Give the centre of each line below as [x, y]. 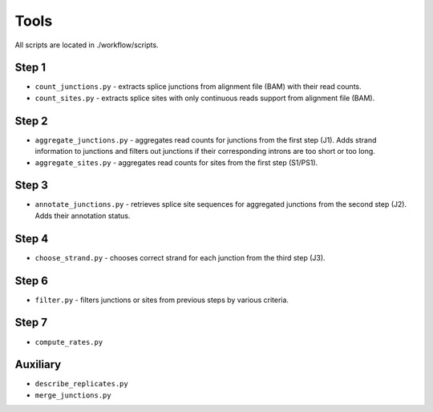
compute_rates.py [69, 342]
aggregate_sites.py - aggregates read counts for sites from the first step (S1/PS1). [176, 162]
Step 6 [31, 281]
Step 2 [31, 121]
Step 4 [32, 238]
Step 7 [31, 323]
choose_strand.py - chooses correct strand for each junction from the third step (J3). [180, 257]
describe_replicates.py [81, 384]
